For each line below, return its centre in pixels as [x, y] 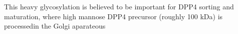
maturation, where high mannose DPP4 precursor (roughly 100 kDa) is [113, 16]
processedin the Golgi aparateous [55, 26]
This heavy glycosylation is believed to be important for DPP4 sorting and [119, 6]
